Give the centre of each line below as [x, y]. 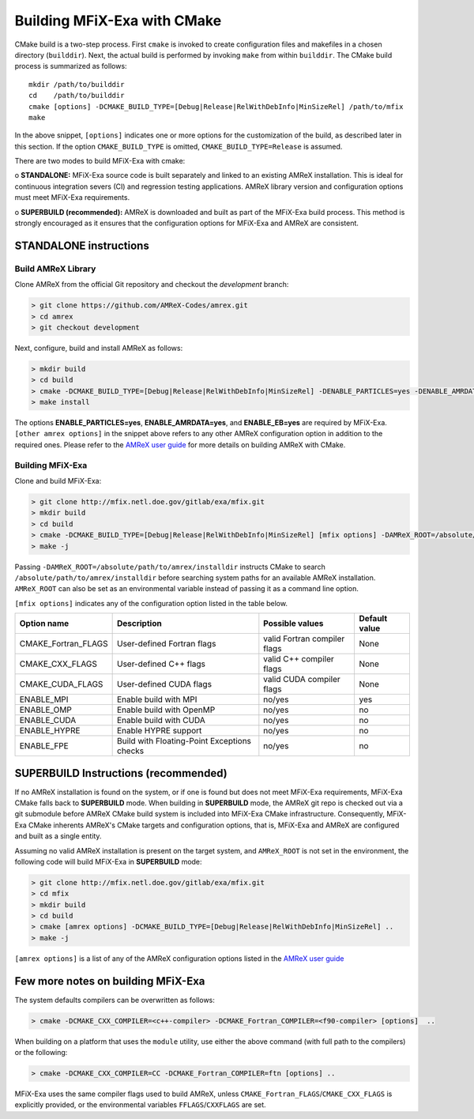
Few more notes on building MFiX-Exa [110, 981]
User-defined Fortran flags [166, 644]
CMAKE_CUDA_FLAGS [61, 684]
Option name [44, 624]
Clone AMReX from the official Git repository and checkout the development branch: [152, 284]
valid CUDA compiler [302, 680]
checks [130, 751]
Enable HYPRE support [159, 731]
